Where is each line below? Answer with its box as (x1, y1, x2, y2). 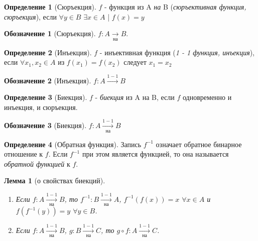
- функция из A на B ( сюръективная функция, (104, 2, 246, 12)
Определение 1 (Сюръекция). (4, 2, 96, 12)
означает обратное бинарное (156, 139, 242, 149)
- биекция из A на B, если (95, 92, 175, 102)
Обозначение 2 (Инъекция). (4, 75, 91, 85)
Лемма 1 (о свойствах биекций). (4, 175, 105, 186)
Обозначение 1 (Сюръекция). (4, 28, 96, 39)
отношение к (4, 149, 43, 159)
